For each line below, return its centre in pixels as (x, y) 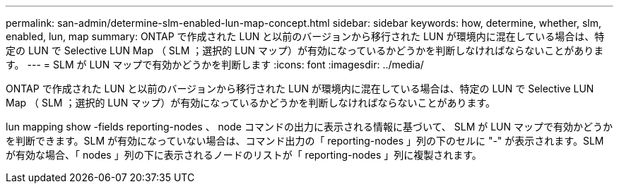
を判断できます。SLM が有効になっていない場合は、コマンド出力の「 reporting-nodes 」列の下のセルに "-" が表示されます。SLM (305, 141)
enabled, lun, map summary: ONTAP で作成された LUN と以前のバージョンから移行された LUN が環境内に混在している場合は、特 (305, 36)
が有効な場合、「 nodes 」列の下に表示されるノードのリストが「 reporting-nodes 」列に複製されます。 (244, 155)
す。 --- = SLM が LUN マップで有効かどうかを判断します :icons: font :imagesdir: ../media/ (215, 65)
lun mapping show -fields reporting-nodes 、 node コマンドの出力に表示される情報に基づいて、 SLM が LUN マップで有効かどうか (309, 127)
